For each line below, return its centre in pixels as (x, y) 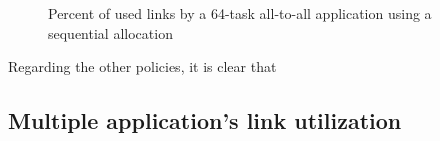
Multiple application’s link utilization (205, 120)
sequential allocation (110, 32)
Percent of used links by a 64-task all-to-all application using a (240, 13)
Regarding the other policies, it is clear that (142, 66)
